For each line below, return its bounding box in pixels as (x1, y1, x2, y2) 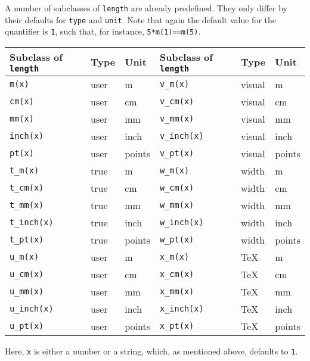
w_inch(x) (160, 217, 204, 228)
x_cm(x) (160, 269, 194, 279)
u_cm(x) (10, 269, 44, 279)
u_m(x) (10, 252, 39, 262)
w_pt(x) (160, 235, 194, 245)
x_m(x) (160, 252, 190, 262)
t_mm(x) (10, 200, 44, 210)
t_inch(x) (10, 217, 54, 228)
